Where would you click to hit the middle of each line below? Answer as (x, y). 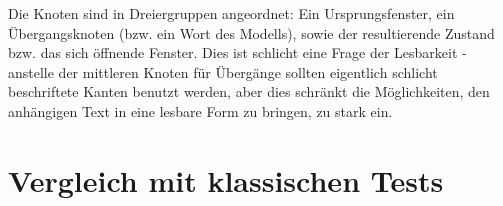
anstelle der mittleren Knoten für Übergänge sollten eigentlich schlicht (223, 71)
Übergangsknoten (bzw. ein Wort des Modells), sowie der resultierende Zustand (251, 32)
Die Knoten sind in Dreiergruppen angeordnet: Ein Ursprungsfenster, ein (231, 13)
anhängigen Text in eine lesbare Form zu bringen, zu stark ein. (200, 110)
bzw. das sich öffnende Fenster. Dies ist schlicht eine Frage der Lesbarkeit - (237, 52)
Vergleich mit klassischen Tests (226, 179)
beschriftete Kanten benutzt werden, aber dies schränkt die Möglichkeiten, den (249, 91)
